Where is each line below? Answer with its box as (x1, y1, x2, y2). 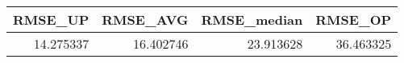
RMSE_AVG (102, 10, 189, 29)
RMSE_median (201, 10, 303, 29)
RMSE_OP (315, 10, 392, 29)
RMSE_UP (13, 10, 90, 29)
